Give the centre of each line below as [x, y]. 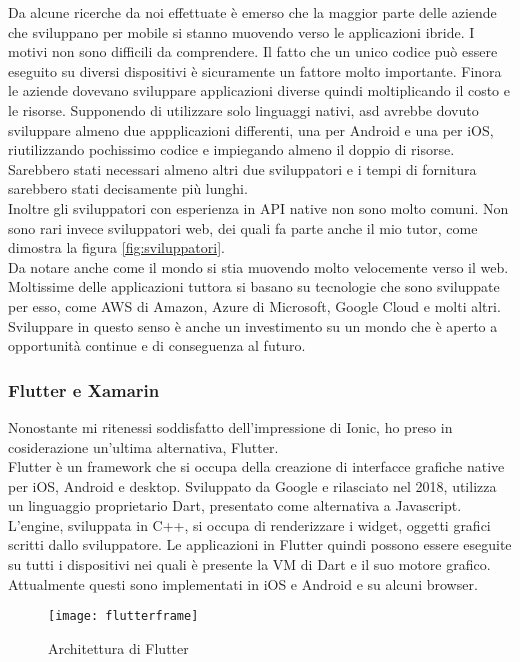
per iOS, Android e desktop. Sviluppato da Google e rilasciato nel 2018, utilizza [252, 485]
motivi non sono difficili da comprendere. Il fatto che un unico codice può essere [253, 51]
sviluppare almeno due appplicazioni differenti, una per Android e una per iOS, [251, 129]
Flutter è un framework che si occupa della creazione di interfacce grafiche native [256, 466]
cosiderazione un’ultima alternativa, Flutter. [143, 446]
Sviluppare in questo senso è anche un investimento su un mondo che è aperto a [253, 325]
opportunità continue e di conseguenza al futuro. [157, 345]
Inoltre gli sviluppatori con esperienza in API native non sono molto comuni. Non [258, 207]
